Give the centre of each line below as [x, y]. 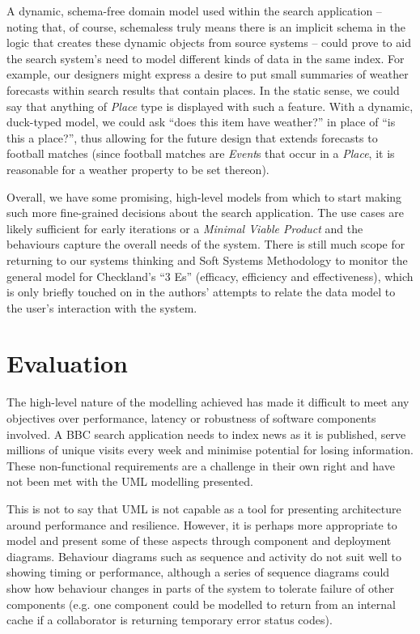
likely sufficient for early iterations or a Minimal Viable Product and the [185, 228]
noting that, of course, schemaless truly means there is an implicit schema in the [206, 26]
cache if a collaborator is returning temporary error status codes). [170, 620]
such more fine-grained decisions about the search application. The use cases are [206, 213]
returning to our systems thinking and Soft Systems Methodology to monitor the [207, 260]
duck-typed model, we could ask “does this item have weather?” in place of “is [201, 122]
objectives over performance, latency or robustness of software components [191, 418]
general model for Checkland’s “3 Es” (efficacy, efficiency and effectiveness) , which [210, 276]
